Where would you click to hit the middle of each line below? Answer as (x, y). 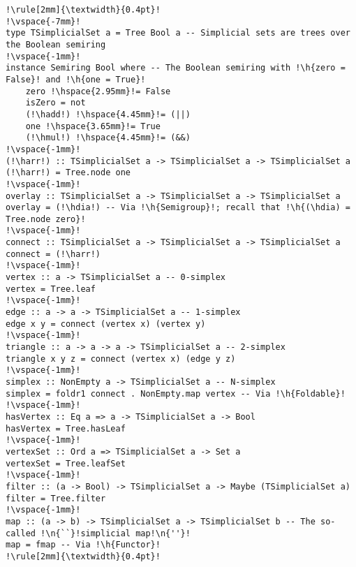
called (21, 533)
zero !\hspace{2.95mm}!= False (98, 91)
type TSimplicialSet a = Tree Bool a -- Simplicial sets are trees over (178, 33)
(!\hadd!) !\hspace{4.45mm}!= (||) (108, 114)
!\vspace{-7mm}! (43, 21)
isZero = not (55, 103)
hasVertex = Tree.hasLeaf (66, 428)
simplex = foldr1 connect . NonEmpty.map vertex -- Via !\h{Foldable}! (176, 393)
